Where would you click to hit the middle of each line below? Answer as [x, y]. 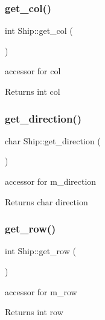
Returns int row [34, 312]
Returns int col [33, 91]
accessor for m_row [41, 291]
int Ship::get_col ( [39, 30]
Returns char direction [46, 201]
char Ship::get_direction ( [53, 140]
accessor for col [33, 71]
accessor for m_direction [51, 181]
